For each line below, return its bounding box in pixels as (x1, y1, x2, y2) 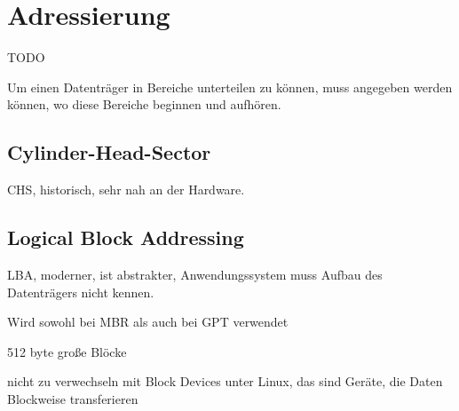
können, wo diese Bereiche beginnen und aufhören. (7, 95, 281, 114)
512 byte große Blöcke (7, 342, 127, 360)
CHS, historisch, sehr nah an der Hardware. (7, 180, 245, 199)
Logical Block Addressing (7, 224, 244, 251)
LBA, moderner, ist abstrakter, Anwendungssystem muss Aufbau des (7, 265, 383, 283)
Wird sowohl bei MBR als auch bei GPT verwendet (7, 312, 289, 331)
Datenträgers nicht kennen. (7, 282, 154, 301)
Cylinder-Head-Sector (7, 138, 211, 166)
